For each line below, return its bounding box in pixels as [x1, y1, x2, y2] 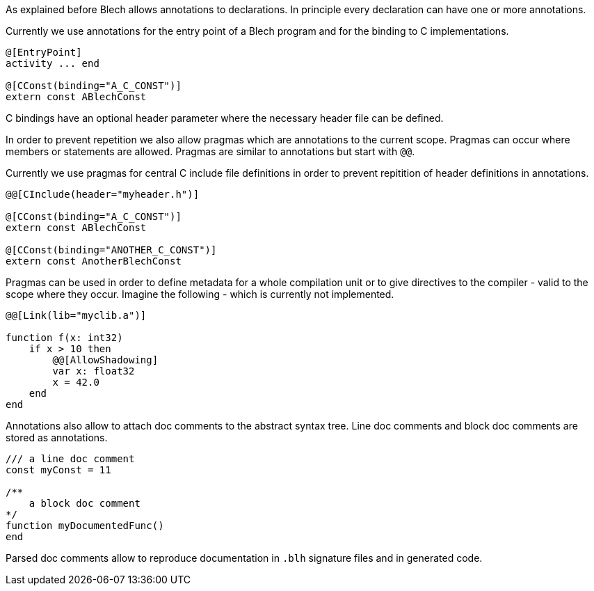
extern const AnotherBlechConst [6, 255, 182, 267]
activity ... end [6, 58, 99, 69]
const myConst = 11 [6, 464, 111, 475]
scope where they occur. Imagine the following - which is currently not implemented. [6, 288, 394, 300]
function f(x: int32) [6, 332, 123, 343]
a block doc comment [29, 498, 141, 509]
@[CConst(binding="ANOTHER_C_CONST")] [6, 244, 217, 255]
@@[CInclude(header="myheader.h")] [6, 189, 200, 200]
